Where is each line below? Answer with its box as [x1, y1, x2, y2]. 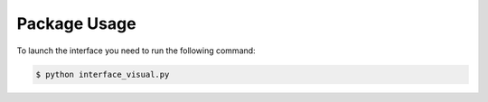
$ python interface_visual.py [35, 69, 170, 79]
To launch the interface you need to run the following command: [16, 45, 257, 56]
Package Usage [16, 14, 136, 33]
